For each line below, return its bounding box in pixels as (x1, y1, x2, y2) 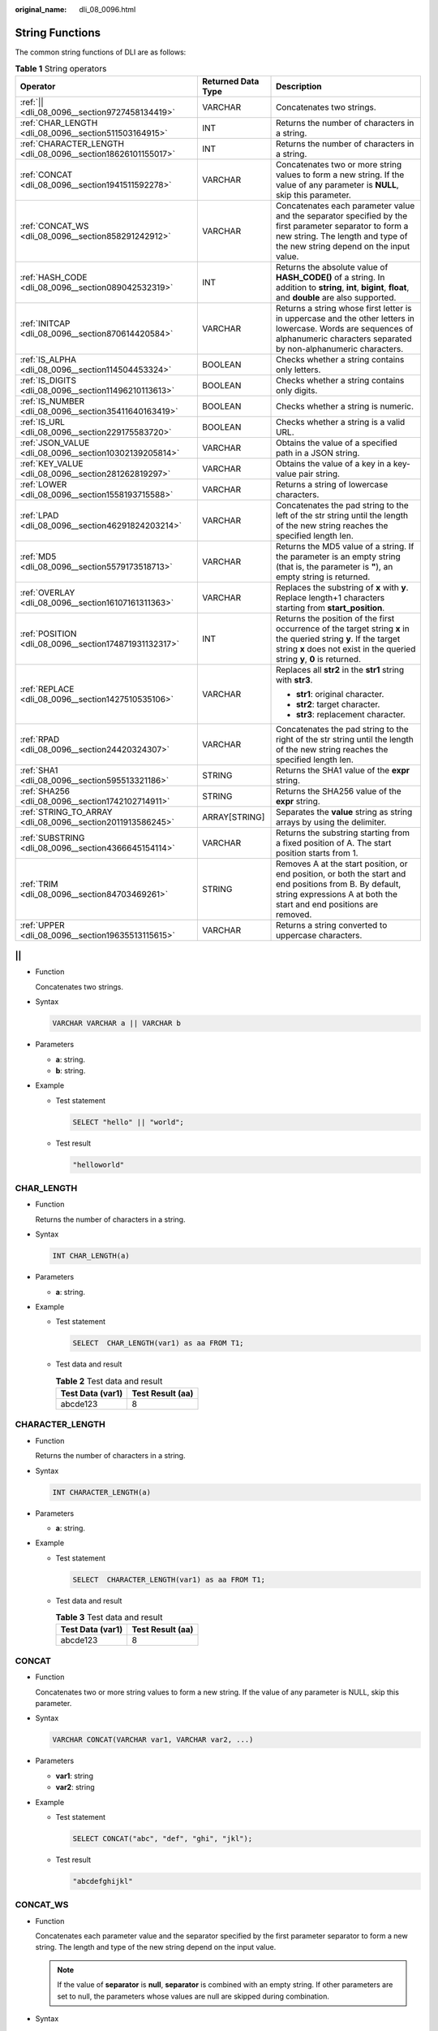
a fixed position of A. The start (276, 837, 392, 848)
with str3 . (276, 674, 313, 686)
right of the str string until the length (276, 734, 414, 745)
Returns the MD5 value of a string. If (276, 540, 414, 552)
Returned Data (202, 76, 260, 87)
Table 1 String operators (15, 63, 107, 75)
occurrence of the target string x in (276, 622, 410, 634)
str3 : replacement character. (296, 708, 406, 720)
